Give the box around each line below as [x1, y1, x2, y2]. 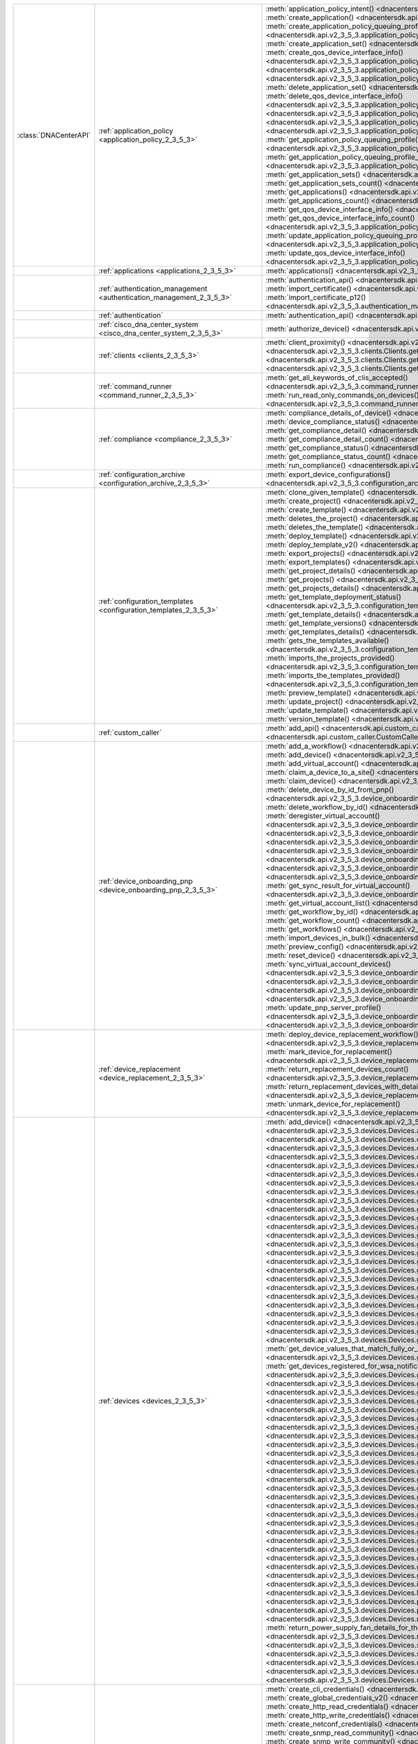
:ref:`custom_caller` [98, 728, 162, 737]
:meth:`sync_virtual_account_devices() [265, 959, 392, 969]
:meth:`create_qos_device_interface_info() [265, 47, 404, 57]
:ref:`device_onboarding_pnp [98, 876, 193, 886]
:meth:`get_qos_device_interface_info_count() [265, 213, 415, 223]
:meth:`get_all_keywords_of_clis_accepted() [265, 373, 408, 382]
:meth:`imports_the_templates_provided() [265, 670, 401, 680]
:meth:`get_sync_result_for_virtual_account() [265, 881, 410, 890]
